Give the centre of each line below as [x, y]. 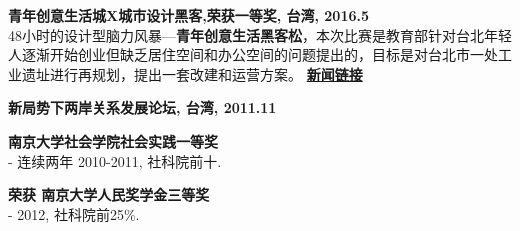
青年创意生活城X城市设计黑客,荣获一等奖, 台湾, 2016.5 [189, 15]
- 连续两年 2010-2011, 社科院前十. [115, 160]
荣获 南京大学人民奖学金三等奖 [109, 194]
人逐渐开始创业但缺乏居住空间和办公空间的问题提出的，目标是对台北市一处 [253, 54]
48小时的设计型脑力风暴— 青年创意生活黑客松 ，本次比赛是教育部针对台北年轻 [260, 34]
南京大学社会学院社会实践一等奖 [113, 140]
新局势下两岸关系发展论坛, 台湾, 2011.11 [142, 107]
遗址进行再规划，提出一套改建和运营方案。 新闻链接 [192, 73]
